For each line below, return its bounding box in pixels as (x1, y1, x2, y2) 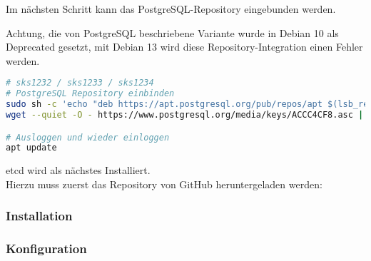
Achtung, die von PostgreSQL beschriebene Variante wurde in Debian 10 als (6, 25, 339, 40)
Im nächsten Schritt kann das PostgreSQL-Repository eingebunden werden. (6, 1, 336, 16)
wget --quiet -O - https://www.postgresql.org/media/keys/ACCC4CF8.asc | (6, 110, 364, 120)
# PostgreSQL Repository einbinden (6, 88, 175, 99)
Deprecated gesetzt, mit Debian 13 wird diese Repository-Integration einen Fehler (6, 39, 363, 54)
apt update (6, 143, 57, 153)
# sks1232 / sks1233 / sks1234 (6, 78, 154, 88)
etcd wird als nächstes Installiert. (6, 163, 151, 178)
